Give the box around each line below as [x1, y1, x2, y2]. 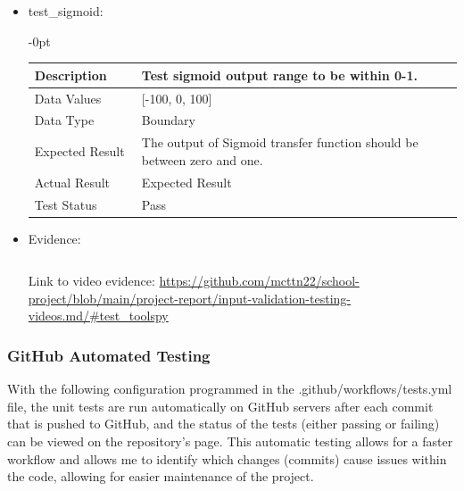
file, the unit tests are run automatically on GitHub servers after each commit [7, 396, 434, 415]
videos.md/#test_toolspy [28, 306, 169, 325]
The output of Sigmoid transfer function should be [141, 133, 418, 152]
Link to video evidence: [28, 271, 155, 290]
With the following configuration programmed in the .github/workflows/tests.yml [7, 379, 452, 398]
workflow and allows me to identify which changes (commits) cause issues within [7, 449, 447, 468]
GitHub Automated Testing [7, 344, 211, 366]
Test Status [34, 195, 97, 213]
